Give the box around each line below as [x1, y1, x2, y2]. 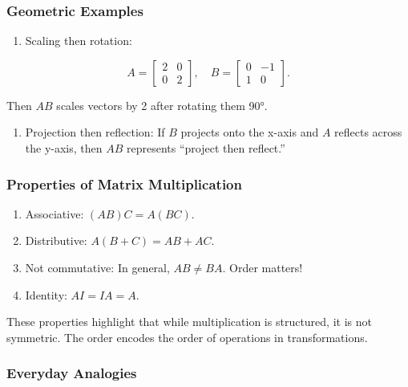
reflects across [334, 124, 402, 141]
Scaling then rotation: [25, 32, 132, 49]
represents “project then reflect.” [127, 140, 285, 156]
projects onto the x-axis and [180, 124, 319, 141]
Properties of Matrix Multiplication [6, 173, 242, 193]
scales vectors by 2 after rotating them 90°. [56, 96, 268, 113]
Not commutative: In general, [25, 259, 170, 275]
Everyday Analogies [6, 363, 137, 383]
